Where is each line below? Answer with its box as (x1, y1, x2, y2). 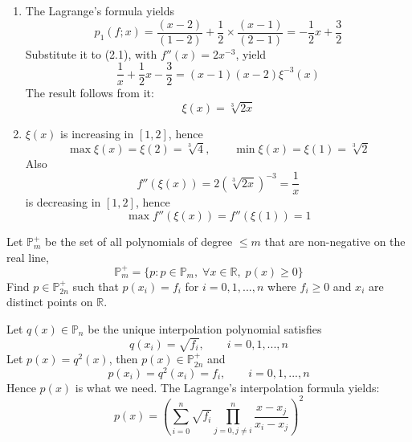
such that (72, 277, 119, 294)
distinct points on (6, 293, 93, 310)
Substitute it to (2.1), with (25, 45, 157, 62)
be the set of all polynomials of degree (45, 233, 233, 250)
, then (108, 350, 138, 367)
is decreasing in (25, 194, 101, 211)
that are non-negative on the (264, 233, 406, 250)
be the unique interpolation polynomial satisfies (88, 320, 322, 337)
